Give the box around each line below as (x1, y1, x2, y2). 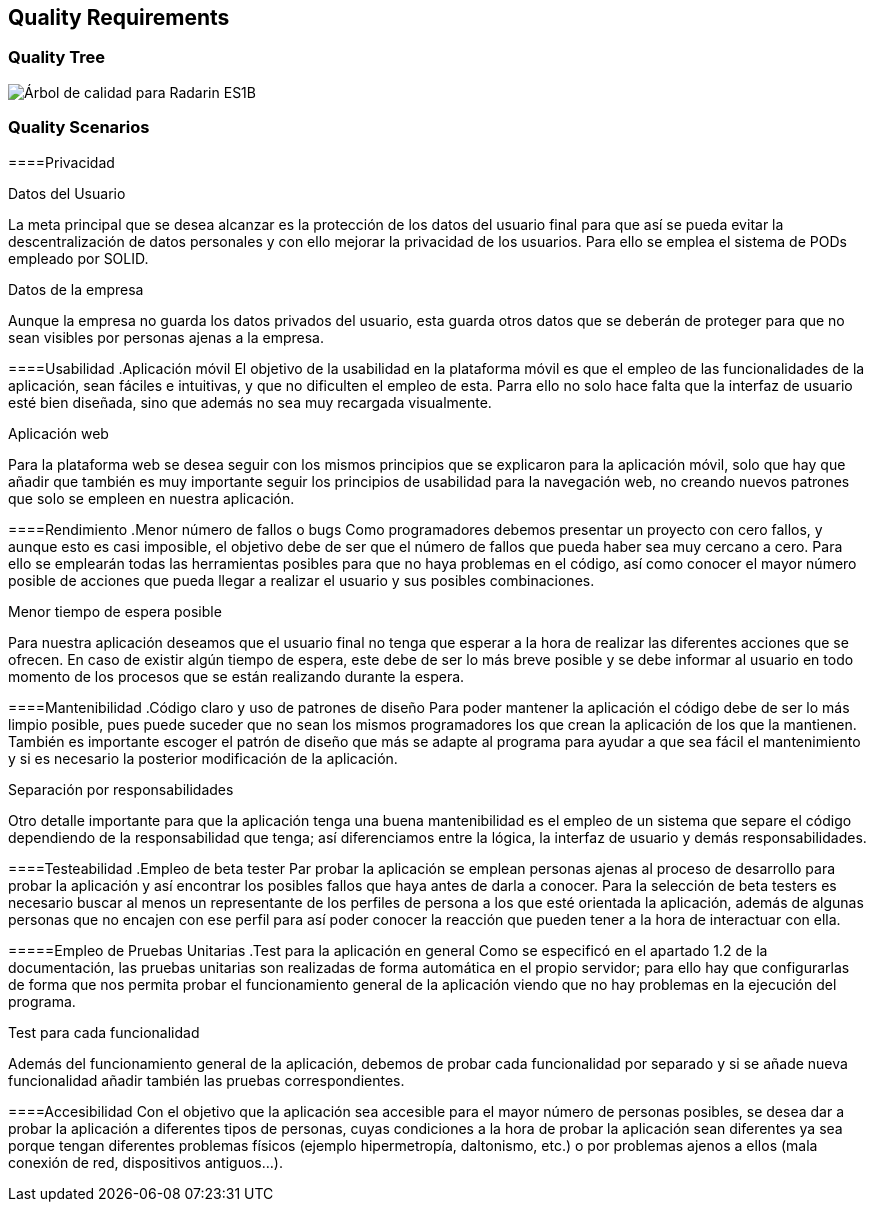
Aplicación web (8, 424, 109, 442)
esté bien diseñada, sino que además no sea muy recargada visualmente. (8, 393, 492, 411)
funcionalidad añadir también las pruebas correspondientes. (8, 1071, 405, 1089)
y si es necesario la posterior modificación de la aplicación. (8, 749, 398, 767)
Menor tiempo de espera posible (8, 602, 222, 620)
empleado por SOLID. (8, 249, 149, 267)
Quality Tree (8, 47, 106, 68)
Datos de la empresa (8, 280, 144, 298)
